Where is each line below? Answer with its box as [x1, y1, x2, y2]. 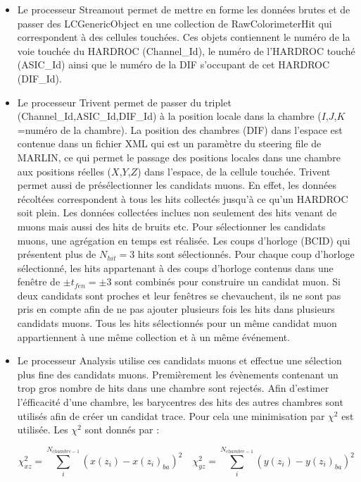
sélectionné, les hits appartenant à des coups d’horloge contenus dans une [17, 260, 334, 275]
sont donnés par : [84, 422, 160, 437]
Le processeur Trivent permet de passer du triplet [17, 94, 232, 109]
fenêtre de [17, 274, 61, 289]
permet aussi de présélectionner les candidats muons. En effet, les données [17, 178, 336, 192]
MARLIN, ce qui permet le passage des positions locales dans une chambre [17, 149, 341, 164]
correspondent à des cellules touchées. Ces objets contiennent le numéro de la [17, 30, 350, 44]
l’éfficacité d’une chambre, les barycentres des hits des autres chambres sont [17, 395, 343, 409]
